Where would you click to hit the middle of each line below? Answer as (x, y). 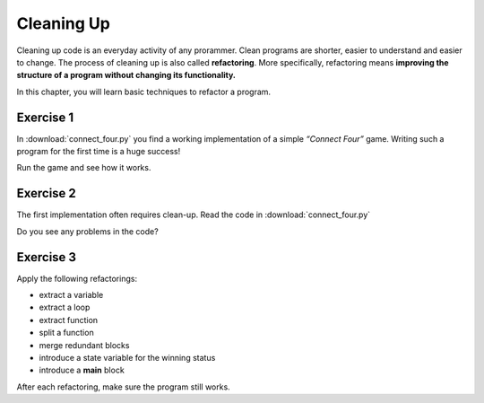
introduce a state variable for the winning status (127, 357)
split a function (66, 333)
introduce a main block (82, 370)
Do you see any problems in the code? (87, 231)
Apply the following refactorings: (77, 278)
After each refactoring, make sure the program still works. (123, 387)
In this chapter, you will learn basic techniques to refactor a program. (144, 92)
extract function (69, 320)
